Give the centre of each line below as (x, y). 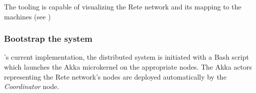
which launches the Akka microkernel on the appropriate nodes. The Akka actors (128, 67)
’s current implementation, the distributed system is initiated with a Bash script (127, 57)
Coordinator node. (32, 86)
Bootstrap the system (48, 39)
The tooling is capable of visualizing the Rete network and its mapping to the (123, 6)
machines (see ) (27, 16)
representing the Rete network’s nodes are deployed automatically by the (115, 76)
